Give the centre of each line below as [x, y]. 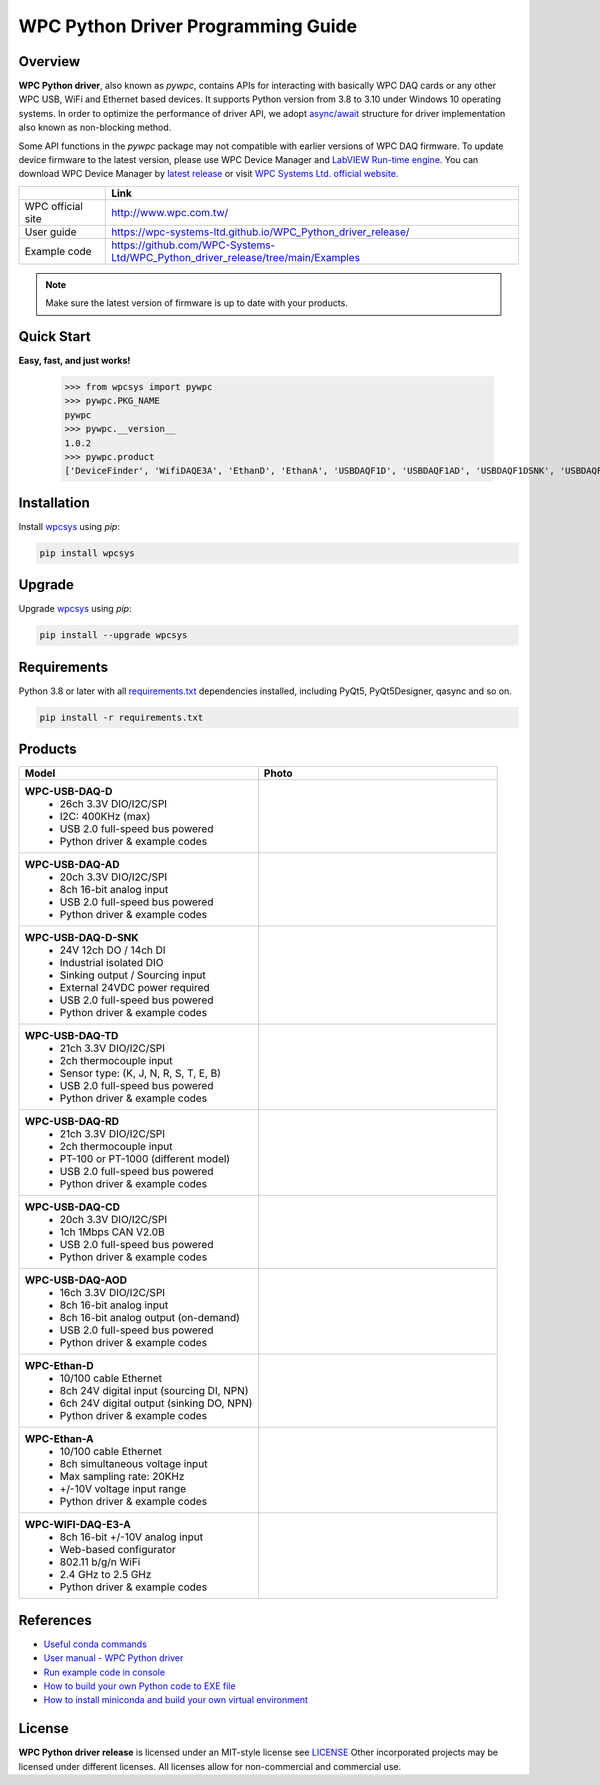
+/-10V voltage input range [123, 1489]
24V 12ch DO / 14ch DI [112, 950]
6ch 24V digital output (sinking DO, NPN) [156, 1403]
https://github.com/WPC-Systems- [193, 245]
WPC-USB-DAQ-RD [72, 1122]
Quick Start [54, 336]
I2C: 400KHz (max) [105, 817]
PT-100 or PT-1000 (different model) [144, 1159]
